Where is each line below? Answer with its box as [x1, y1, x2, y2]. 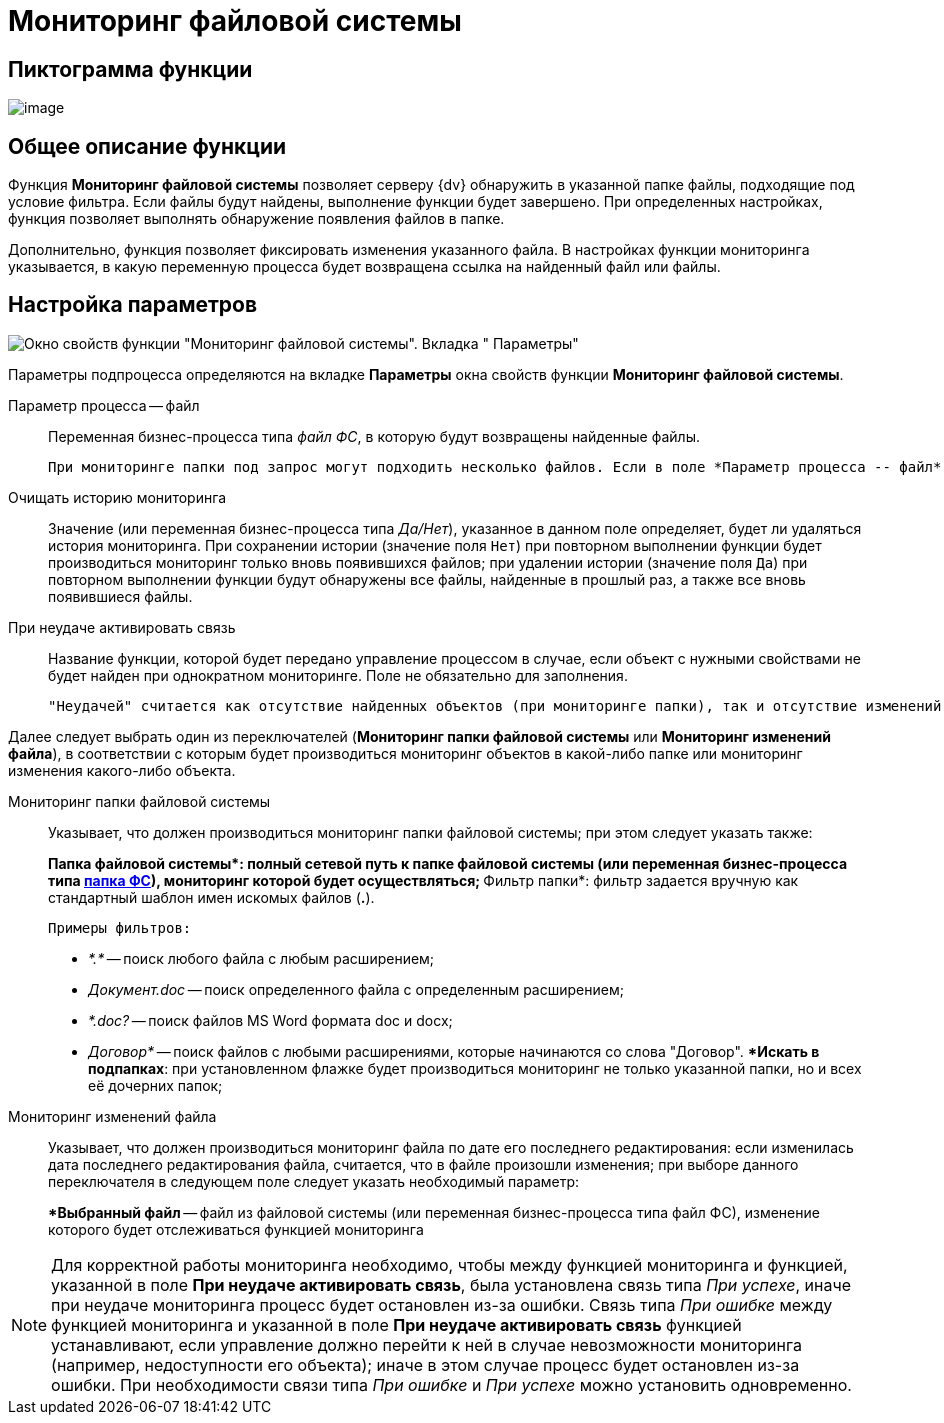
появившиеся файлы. [48, 587, 193, 605]
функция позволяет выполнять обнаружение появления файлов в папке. [8, 210, 505, 228]
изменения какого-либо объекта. [8, 761, 236, 779]
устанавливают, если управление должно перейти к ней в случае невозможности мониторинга [51, 1334, 802, 1355]
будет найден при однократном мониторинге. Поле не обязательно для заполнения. [48, 666, 628, 684]
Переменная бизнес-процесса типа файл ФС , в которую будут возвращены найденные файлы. [48, 427, 700, 445]
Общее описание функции [8, 133, 287, 159]
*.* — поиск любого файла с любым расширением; [88, 949, 435, 967]
